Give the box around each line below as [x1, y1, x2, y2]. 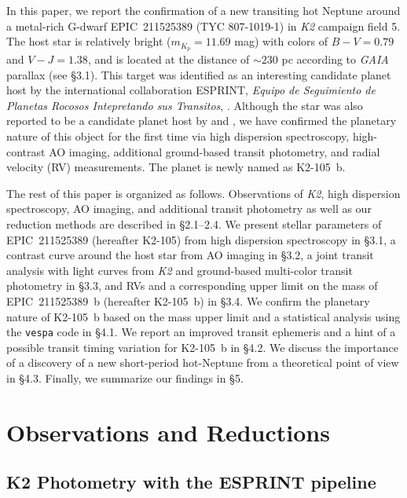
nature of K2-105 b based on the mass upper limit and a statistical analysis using [6, 308, 401, 324]
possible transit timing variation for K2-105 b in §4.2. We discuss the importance [6, 339, 398, 355]
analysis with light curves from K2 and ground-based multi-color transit [6, 262, 353, 278]
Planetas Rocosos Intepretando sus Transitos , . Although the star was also [6, 97, 363, 113]
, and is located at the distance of [87, 51, 250, 68]
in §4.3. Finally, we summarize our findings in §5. [6, 369, 244, 386]
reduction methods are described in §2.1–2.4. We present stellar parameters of [6, 215, 382, 232]
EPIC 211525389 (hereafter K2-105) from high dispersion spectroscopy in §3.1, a [6, 231, 396, 247]
